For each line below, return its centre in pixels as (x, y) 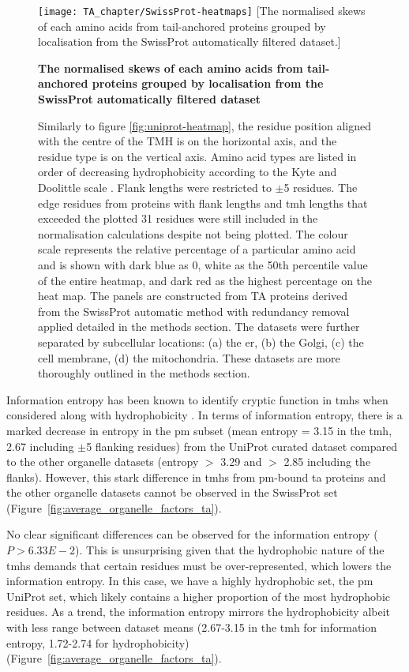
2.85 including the (327, 462)
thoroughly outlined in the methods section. (144, 373)
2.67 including (40, 446)
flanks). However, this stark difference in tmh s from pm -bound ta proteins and (196, 477)
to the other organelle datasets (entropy (103, 462)
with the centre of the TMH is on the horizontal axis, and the (188, 141)
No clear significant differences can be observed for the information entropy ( (192, 534)
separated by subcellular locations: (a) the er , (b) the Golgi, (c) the (201, 342)
